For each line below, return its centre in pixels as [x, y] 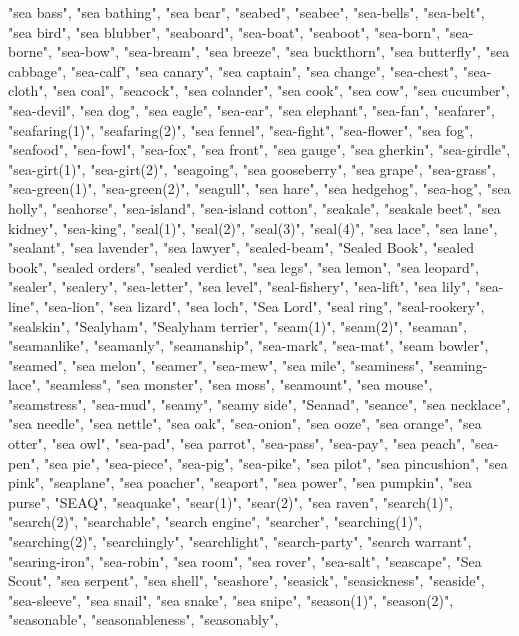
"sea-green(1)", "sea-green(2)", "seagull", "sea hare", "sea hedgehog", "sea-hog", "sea [259, 188]
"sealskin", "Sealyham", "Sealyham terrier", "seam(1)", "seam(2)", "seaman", [237, 325]
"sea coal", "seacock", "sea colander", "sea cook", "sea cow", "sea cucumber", [281, 90]
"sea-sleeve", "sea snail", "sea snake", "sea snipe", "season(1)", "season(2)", [231, 599]
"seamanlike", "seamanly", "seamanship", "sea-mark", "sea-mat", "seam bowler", [248, 345]
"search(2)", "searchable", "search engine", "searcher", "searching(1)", [215, 521]
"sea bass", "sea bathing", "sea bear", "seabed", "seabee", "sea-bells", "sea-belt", [246, 12]
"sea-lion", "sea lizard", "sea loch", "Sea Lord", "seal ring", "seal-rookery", [264, 305]
